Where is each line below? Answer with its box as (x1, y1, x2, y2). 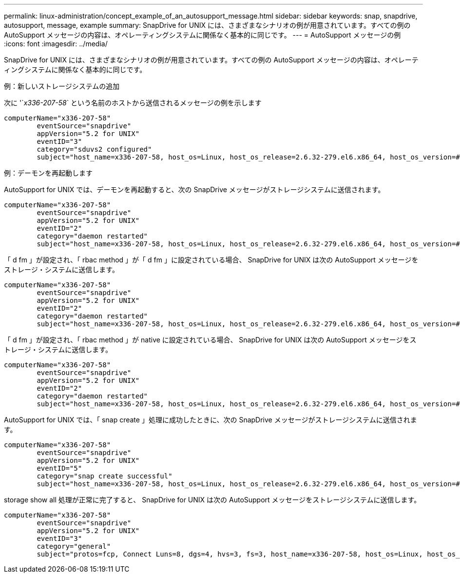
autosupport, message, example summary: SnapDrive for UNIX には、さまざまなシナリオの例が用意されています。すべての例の (4, 21, 411, 29)
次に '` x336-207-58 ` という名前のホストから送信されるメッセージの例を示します (4, 99, 262, 107)
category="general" (37, 542, 111, 550)
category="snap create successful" (37, 472, 172, 480)
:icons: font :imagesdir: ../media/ (4, 40, 108, 48)
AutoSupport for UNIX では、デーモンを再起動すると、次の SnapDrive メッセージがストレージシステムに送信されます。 (4, 185, 385, 194)
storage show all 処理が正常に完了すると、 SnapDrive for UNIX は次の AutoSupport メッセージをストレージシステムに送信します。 (4, 496, 421, 504)
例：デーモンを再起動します (4, 169, 93, 177)
